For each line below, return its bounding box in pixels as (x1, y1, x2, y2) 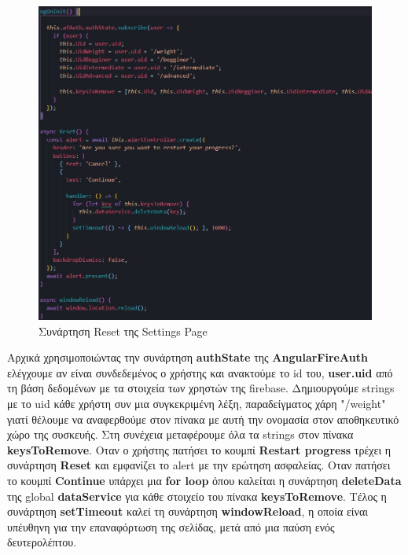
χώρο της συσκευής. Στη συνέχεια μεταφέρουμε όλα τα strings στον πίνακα (7, 426, 354, 443)
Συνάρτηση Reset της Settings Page (39, 322, 208, 339)
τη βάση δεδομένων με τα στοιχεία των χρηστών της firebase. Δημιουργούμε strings (7, 380, 395, 396)
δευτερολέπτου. (7, 534, 77, 550)
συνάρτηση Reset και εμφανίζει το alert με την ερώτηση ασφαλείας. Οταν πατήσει (7, 457, 391, 473)
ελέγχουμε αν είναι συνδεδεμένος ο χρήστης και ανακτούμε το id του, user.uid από (7, 364, 393, 380)
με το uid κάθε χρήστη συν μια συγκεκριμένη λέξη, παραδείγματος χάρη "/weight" (7, 395, 386, 411)
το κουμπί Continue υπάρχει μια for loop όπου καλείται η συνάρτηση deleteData (7, 472, 402, 488)
